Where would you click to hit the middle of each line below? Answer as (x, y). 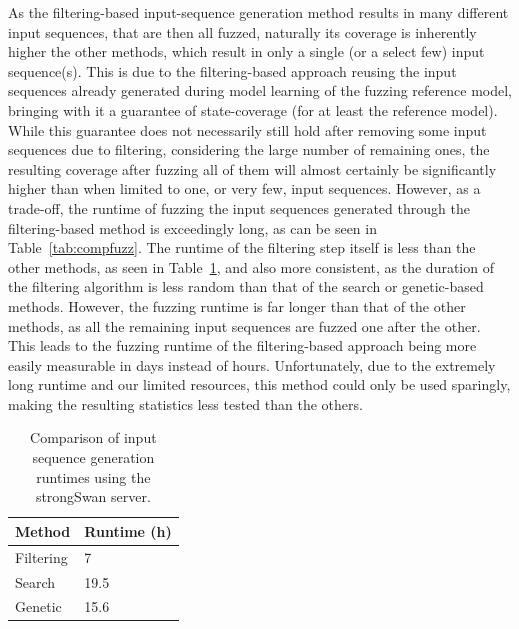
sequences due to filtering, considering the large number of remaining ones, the (249, 149)
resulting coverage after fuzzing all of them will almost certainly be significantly (252, 168)
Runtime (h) (128, 530)
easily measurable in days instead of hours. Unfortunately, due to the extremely (252, 364)
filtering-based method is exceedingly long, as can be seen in (192, 227)
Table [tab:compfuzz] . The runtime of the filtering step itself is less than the (242, 247)
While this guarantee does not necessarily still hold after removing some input (247, 129)
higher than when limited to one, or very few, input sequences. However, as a (244, 188)
